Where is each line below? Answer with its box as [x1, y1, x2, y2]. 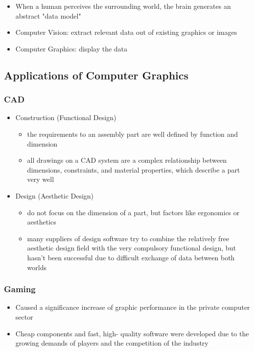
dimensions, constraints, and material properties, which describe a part [27, 164, 240, 175]
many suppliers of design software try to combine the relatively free [27, 233, 230, 243]
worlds [27, 262, 46, 272]
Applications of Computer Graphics [4, 67, 189, 82]
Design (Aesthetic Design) [15, 190, 94, 201]
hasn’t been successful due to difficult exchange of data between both [27, 252, 235, 262]
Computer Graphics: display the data [15, 43, 128, 53]
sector [15, 311, 33, 322]
